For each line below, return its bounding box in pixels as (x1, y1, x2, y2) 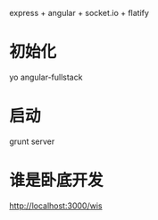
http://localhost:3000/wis (9, 200, 103, 211)
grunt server (9, 136, 55, 147)
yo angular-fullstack (9, 72, 83, 82)
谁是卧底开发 (9, 170, 104, 190)
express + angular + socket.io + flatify (9, 8, 150, 18)
